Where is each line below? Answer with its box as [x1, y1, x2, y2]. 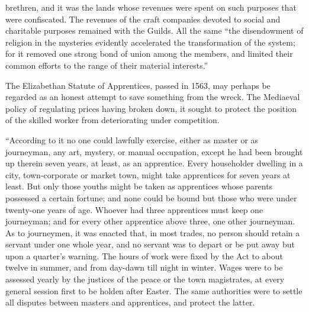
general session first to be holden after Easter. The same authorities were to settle [5, 284, 302, 297]
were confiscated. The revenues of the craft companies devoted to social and [5, 12, 281, 25]
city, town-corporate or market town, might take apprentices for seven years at [5, 168, 291, 181]
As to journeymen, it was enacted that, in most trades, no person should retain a [5, 226, 300, 239]
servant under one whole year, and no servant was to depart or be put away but [5, 238, 295, 250]
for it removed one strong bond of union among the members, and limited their [5, 47, 293, 60]
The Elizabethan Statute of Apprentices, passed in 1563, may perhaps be [5, 79, 271, 91]
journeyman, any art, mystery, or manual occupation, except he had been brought [5, 145, 303, 157]
